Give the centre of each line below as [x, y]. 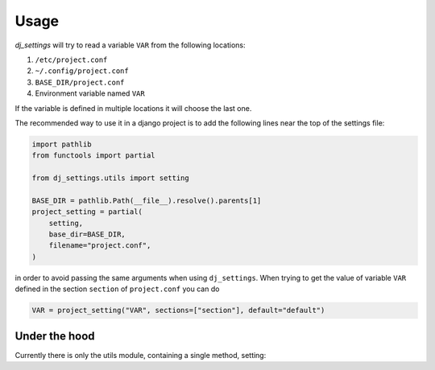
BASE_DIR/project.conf [80, 82]
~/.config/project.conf [82, 71]
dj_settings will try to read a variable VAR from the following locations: [130, 45]
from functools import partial [94, 156]
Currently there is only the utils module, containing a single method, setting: [141, 355]
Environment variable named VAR [90, 93]
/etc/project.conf [71, 60]
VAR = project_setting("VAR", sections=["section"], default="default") [178, 310]
